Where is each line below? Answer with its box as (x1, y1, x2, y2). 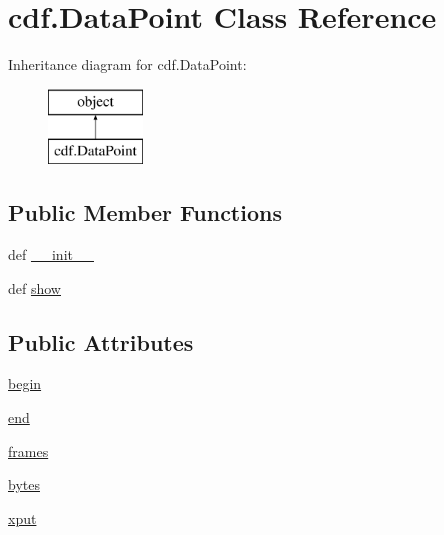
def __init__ (8, 244, 94, 265)
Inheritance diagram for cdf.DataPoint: (8, 54, 247, 75)
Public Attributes (8, 326, 194, 357)
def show (8, 277, 61, 298)
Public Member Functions (8, 197, 282, 228)
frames (8, 440, 49, 461)
